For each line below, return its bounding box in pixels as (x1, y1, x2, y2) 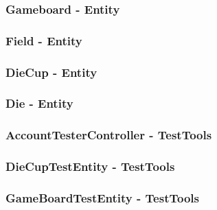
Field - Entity (5, 32, 82, 49)
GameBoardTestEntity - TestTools (5, 189, 199, 206)
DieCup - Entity (5, 63, 98, 80)
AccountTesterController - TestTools (5, 126, 212, 143)
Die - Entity (5, 95, 73, 112)
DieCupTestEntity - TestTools (5, 158, 175, 175)
